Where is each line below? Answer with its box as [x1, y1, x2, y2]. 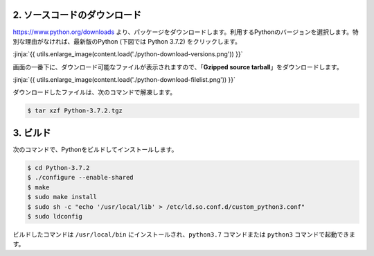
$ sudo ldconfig [27, 212, 83, 220]
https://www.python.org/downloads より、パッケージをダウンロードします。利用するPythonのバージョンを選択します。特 [12, 28, 359, 36]
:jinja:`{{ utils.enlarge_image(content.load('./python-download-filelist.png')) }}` [12, 76, 235, 84]
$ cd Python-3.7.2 [27, 164, 90, 171]
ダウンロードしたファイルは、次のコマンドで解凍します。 [12, 88, 177, 96]
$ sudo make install [27, 193, 97, 201]
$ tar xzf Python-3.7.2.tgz [27, 107, 123, 114]
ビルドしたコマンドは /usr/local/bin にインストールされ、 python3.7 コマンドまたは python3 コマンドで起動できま [12, 230, 356, 239]
